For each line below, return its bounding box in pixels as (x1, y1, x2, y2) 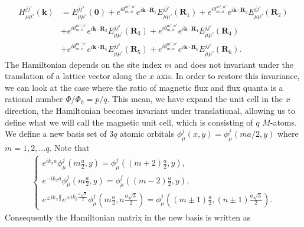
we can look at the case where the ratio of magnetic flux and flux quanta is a (5, 81, 283, 93)
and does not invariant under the (174, 58, 294, 70)
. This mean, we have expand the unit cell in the (107, 93, 283, 105)
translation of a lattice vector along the (5, 70, 147, 82)
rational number (5, 93, 63, 105)
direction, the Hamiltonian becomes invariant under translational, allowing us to (5, 104, 295, 116)
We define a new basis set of (5, 127, 107, 140)
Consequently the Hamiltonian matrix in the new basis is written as (5, 210, 251, 223)
